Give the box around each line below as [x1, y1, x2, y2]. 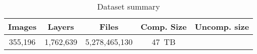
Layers [47, 21, 74, 32]
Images [8, 21, 37, 32]
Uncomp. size [194, 21, 249, 32]
